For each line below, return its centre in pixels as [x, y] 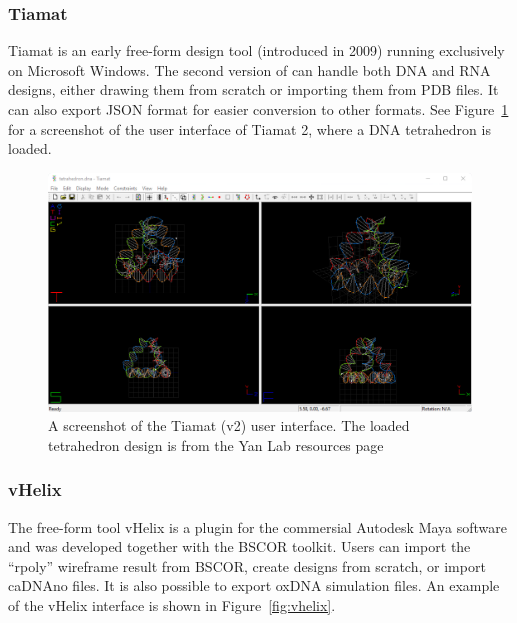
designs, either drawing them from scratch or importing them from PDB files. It [253, 89]
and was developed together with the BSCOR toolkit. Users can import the [239, 546]
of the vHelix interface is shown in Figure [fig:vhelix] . [172, 605]
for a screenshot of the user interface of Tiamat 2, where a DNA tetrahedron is [249, 128]
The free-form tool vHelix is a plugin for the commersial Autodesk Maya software [258, 526]
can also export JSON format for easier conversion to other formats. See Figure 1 [258, 109]
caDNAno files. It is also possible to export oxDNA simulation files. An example [254, 585]
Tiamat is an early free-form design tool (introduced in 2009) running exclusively [256, 50]
